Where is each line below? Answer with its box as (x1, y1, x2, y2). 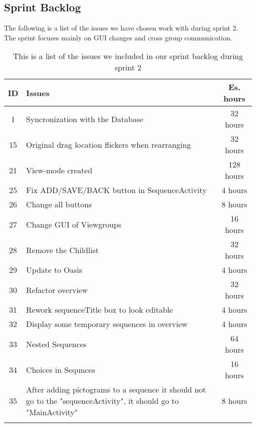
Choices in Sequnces (26, 363, 96, 375)
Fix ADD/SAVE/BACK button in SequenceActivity (26, 184, 207, 196)
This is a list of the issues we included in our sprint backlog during (13, 50, 243, 62)
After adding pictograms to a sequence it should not (26, 384, 206, 395)
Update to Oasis (26, 264, 83, 276)
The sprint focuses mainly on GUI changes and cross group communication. (4, 32, 232, 42)
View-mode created (26, 164, 93, 176)
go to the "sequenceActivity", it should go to (26, 395, 179, 407)
